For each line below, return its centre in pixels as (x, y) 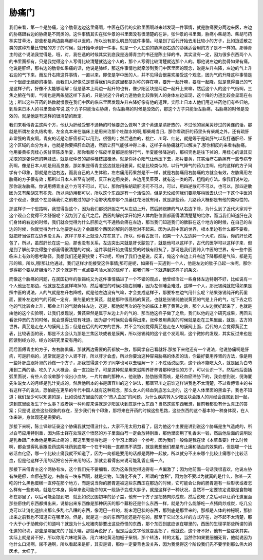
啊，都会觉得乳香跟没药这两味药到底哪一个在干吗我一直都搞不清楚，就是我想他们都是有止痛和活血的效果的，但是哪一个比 (131, 447)
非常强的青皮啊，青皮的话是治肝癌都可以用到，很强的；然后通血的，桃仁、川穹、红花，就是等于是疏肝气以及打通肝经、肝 (131, 138)
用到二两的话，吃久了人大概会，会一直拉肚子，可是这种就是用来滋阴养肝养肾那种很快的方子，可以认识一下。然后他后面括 (131, 370)
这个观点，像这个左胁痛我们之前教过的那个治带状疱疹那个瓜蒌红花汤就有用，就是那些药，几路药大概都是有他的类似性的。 (131, 200)
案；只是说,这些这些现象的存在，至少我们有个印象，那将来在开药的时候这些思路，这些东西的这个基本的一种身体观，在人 (129, 411)
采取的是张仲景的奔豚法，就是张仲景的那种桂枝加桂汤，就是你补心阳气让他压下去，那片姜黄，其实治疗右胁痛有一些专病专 (131, 159)
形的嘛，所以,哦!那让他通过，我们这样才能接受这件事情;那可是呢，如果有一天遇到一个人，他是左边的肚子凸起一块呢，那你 (130, 263)
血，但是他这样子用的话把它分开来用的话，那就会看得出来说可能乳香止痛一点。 (88, 460)
